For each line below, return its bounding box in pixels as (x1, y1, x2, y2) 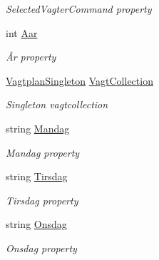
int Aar (6, 25, 38, 40)
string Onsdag (6, 217, 67, 232)
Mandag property (6, 145, 80, 160)
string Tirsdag (6, 169, 68, 184)
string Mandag (6, 120, 70, 135)
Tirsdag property (6, 192, 78, 207)
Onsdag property (6, 240, 77, 255)
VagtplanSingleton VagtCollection (6, 73, 153, 88)
